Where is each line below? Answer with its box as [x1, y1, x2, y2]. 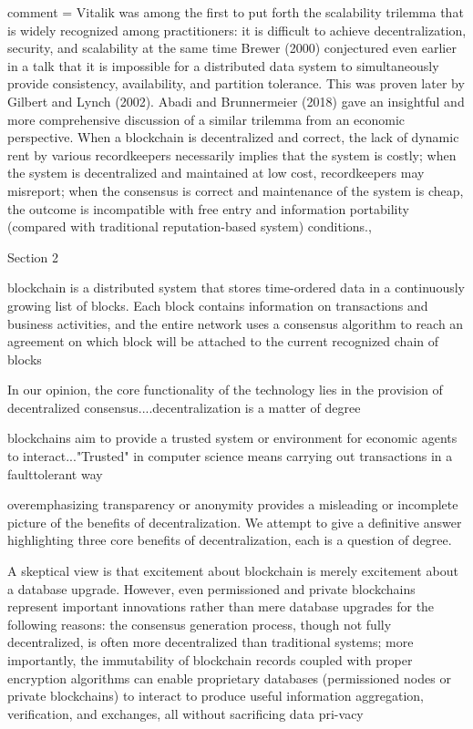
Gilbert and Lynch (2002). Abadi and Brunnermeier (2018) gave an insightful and [7, 91, 465, 110]
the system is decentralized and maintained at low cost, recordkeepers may [7, 163, 425, 182]
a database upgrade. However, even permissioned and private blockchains [7, 579, 416, 598]
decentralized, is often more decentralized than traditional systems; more [7, 632, 414, 652]
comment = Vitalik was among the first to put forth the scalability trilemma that [7, 3, 464, 21]
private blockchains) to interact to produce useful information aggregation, [7, 686, 424, 705]
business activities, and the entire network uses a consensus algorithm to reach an [7, 313, 464, 333]
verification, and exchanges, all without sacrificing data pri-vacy [7, 703, 364, 723]
